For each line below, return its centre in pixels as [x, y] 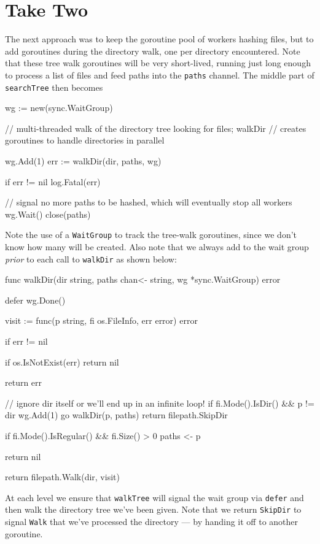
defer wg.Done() [35, 300]
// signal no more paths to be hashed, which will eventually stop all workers [149, 202]
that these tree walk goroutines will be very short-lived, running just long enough [158, 63]
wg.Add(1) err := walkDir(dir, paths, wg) [83, 161]
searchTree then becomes [54, 87]
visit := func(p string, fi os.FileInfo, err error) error [101, 320]
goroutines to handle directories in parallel [85, 140]
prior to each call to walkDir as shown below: [91, 259]
